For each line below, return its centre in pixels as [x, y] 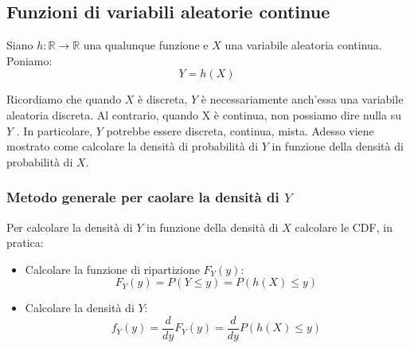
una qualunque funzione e [146, 45]
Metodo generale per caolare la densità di [143, 197]
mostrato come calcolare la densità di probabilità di [133, 146]
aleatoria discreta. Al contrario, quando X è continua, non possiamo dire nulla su [204, 114]
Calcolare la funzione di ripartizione [112, 269]
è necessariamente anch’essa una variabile [302, 99]
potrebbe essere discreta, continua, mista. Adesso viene [240, 130]
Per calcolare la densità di [70, 227]
